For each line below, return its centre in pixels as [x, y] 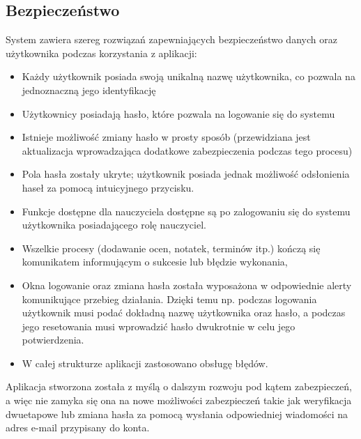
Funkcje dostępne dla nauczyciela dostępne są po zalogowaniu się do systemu [186, 211]
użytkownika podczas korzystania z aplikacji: [101, 53]
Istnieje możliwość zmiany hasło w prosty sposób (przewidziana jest [166, 137]
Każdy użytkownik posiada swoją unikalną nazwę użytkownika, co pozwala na [189, 76]
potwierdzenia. [53, 340]
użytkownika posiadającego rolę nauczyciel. [114, 225]
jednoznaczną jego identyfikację [89, 90]
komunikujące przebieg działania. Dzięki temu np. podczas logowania [169, 299]
